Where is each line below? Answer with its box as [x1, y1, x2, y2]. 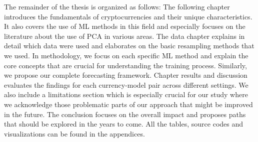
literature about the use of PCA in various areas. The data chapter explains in [4, 30, 245, 41]
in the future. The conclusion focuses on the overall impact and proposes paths [4, 109, 246, 119]
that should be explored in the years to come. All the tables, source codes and [4, 119, 243, 129]
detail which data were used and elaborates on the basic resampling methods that [4, 40, 254, 51]
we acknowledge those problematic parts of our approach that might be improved [4, 99, 253, 109]
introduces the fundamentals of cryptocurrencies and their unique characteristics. [4, 11, 252, 21]
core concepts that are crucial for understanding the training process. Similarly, [4, 60, 247, 70]
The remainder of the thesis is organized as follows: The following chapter [4, 1, 230, 11]
